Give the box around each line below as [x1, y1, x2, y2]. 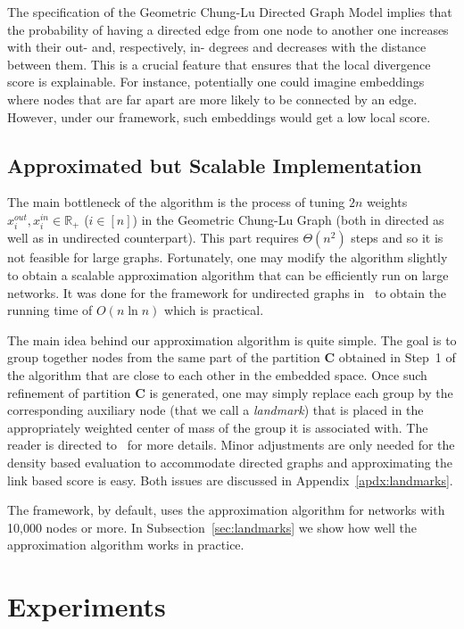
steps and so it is [351, 228, 443, 247]
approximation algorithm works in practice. [7, 535, 244, 554]
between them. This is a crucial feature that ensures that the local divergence [7, 54, 431, 73]
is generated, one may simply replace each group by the [149, 383, 453, 401]
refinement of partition [7, 383, 131, 401]
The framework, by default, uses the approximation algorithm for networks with [7, 501, 445, 519]
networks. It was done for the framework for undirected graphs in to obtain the [7, 283, 447, 302]
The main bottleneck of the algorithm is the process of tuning [7, 193, 345, 211]
